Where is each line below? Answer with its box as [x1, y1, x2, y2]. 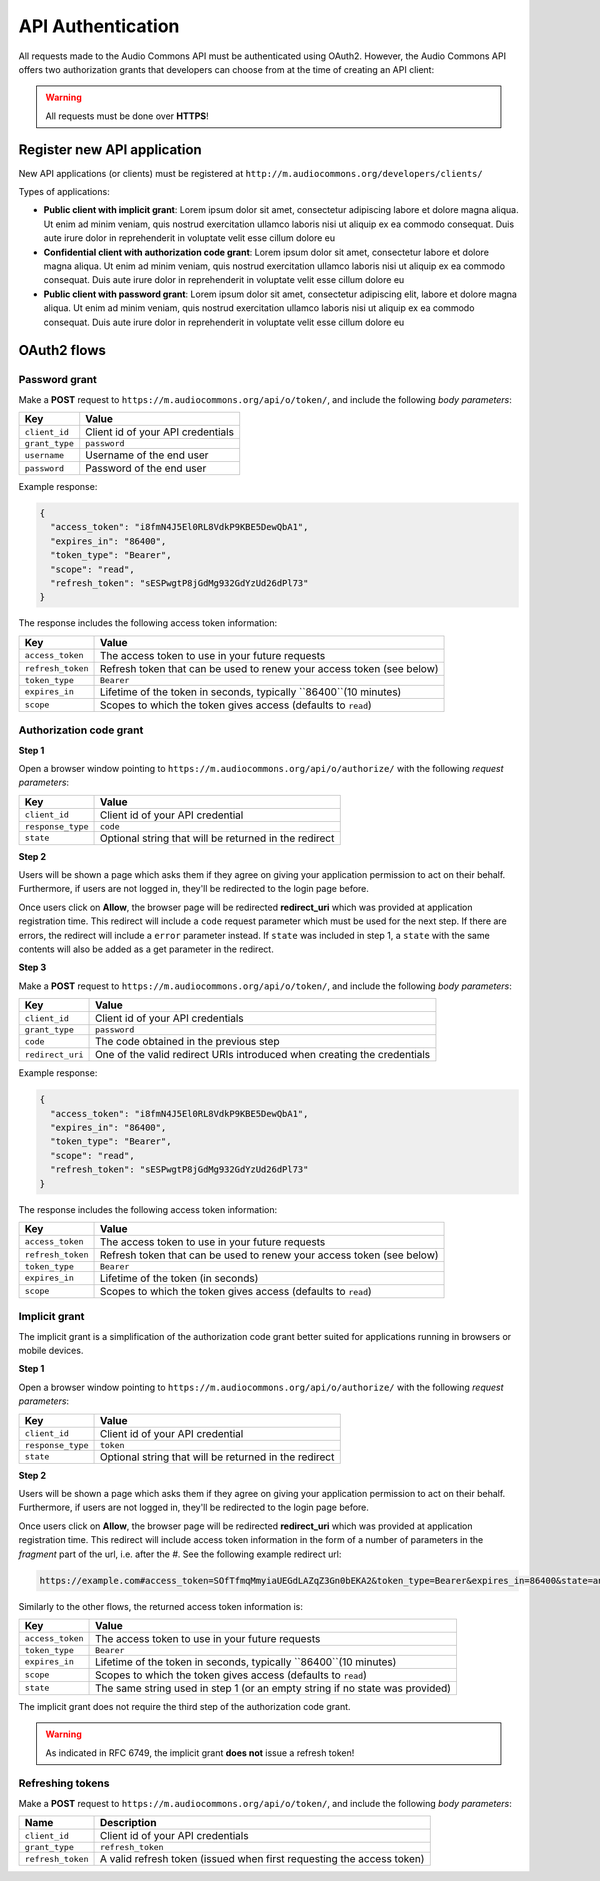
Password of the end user [85, 461, 207, 475]
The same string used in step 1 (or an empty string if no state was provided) [95, 1681, 452, 1695]
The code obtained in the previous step [95, 1035, 280, 1049]
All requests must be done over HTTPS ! [45, 110, 209, 122]
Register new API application [18, 141, 202, 158]
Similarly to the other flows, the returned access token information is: [18, 1600, 304, 1612]
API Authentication [18, 15, 180, 37]
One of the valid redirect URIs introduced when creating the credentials [95, 1048, 431, 1062]
